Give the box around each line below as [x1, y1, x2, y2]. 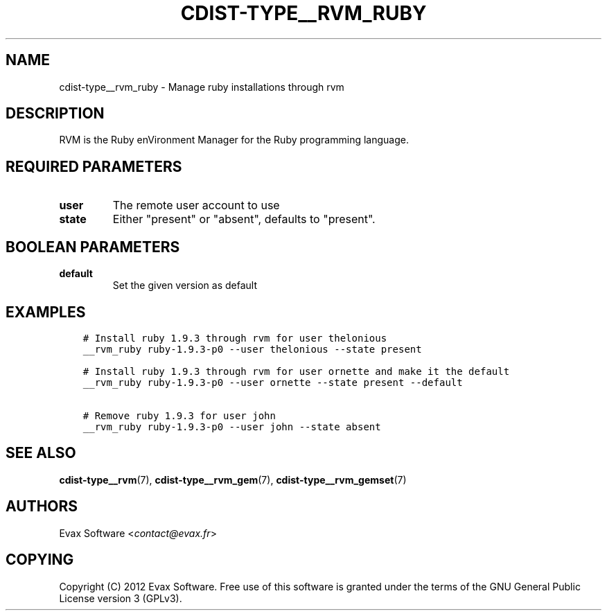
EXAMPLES [6, 303, 86, 321]
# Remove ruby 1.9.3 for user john [82, 410, 276, 421]
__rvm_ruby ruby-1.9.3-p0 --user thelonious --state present [82, 343, 422, 355]
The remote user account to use [112, 198, 280, 213]
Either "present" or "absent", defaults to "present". [112, 212, 376, 227]
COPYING [6, 551, 74, 569]
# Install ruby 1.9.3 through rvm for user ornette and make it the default [82, 365, 510, 377]
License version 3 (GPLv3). [59, 592, 182, 604]
